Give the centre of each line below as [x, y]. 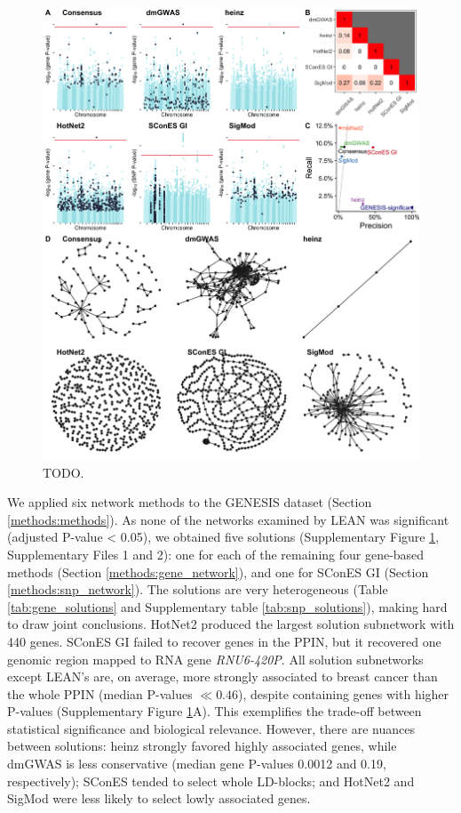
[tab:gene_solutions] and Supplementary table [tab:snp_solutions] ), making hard [227, 606]
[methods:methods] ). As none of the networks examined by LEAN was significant [228, 519]
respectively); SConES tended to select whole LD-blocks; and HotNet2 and [211, 781]
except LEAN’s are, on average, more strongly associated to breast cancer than [223, 676]
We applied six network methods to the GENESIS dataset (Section [190, 502]
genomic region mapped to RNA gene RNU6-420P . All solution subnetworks [215, 659]
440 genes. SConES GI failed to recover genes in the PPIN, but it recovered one [224, 641]
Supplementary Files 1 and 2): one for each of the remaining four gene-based [216, 554]
